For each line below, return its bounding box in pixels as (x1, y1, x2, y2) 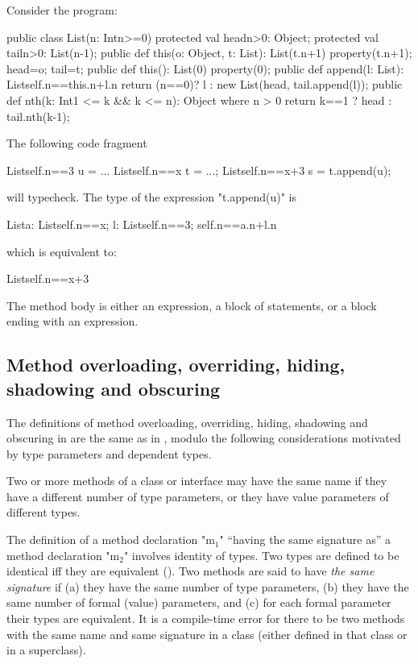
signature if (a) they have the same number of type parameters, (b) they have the (6, 578, 409, 595)
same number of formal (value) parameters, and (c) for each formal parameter (6, 594, 391, 611)
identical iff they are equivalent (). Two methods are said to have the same (6, 562, 375, 579)
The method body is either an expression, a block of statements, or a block (6, 297, 377, 313)
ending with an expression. (6, 313, 139, 330)
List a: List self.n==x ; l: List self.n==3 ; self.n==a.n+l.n (6, 215, 277, 232)
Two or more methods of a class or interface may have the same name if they (6, 472, 387, 489)
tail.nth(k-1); (6, 107, 70, 124)
